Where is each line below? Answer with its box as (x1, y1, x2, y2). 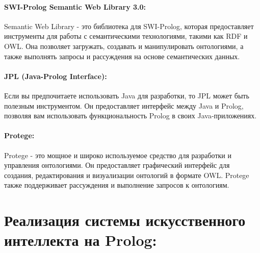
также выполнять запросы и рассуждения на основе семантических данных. (4, 50, 240, 61)
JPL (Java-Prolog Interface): (4, 70, 107, 81)
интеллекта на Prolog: (4, 230, 157, 250)
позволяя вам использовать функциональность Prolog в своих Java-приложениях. (4, 110, 257, 121)
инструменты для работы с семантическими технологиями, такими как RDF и (4, 31, 248, 41)
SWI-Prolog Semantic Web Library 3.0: (4, 1, 146, 12)
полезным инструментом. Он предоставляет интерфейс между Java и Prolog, (4, 100, 244, 111)
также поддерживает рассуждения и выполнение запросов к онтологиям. (4, 180, 229, 190)
